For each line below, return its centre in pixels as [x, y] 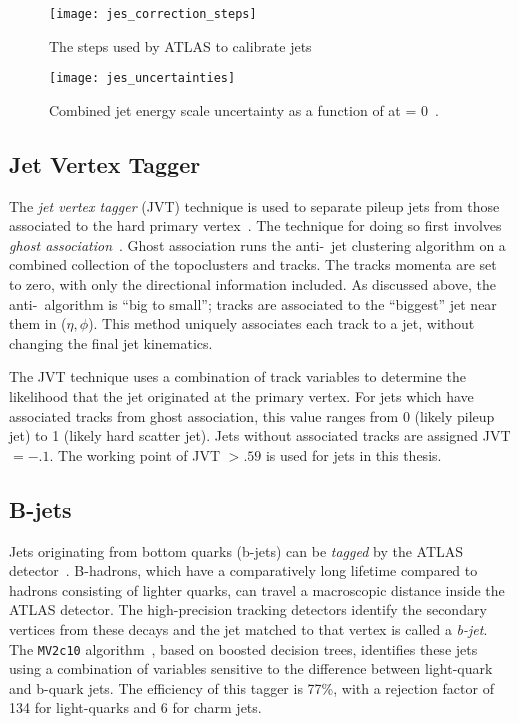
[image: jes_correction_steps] [153, 14]
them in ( [38, 323]
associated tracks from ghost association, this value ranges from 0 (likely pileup [252, 415]
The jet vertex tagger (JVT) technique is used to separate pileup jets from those [254, 205]
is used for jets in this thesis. [353, 454]
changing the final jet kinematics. [111, 342]
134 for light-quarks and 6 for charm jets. [135, 707]
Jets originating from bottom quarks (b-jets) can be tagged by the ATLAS [236, 550]
